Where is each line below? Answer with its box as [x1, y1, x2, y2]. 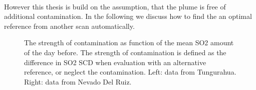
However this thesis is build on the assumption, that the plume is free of [4, 1, 226, 11]
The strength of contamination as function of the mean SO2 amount [24, 37, 234, 48]
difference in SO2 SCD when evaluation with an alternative [24, 57, 206, 67]
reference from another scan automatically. [4, 20, 135, 31]
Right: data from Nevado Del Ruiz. [24, 76, 132, 87]
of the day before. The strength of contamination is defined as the [24, 47, 226, 57]
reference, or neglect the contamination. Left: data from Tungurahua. [24, 67, 236, 77]
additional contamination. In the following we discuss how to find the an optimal [4, 11, 252, 21]
